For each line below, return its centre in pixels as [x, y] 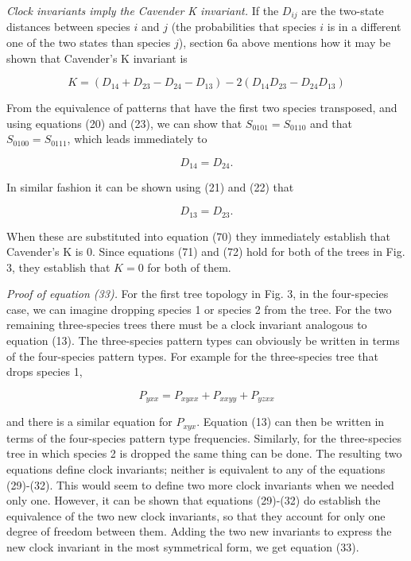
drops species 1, [45, 371]
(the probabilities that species [244, 27]
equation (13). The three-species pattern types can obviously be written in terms [203, 340]
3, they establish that [58, 267]
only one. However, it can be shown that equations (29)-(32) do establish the [194, 500]
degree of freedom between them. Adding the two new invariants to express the [199, 531]
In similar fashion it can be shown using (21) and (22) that [150, 187]
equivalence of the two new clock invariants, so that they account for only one [196, 515]
